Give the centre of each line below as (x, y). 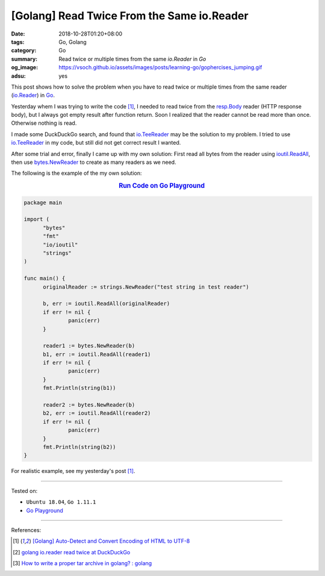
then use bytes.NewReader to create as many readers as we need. (94, 162)
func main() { (45, 278)
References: (26, 530)
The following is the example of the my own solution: (76, 173)
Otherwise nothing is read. (44, 123)
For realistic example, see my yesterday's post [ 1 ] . (73, 471)
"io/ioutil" (60, 245)
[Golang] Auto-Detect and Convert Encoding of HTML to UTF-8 (111, 541)
